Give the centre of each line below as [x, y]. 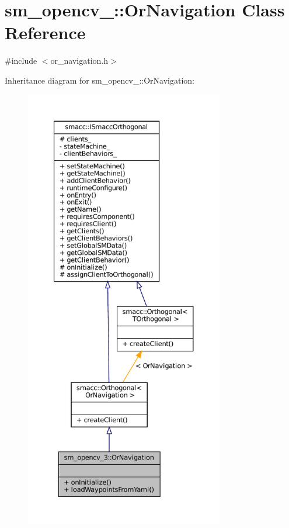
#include [21, 61]
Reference [45, 32]
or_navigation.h [79, 61]
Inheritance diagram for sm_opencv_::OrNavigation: [100, 80]
